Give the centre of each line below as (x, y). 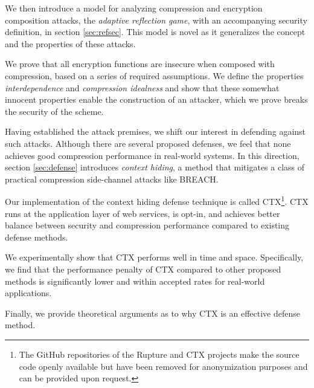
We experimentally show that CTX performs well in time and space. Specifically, (154, 257)
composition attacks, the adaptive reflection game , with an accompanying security (156, 20)
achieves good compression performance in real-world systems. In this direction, (152, 155)
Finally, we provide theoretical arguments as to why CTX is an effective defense (153, 313)
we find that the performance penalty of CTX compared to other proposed (143, 269)
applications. (28, 293)
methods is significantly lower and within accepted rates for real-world (135, 281)
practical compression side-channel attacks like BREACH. (112, 179)
